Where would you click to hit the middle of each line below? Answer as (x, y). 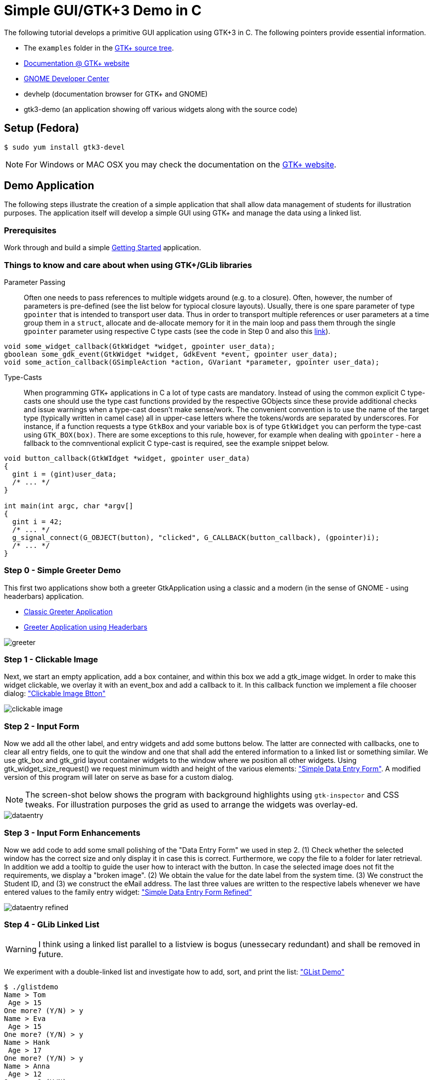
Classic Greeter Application (68, 611)
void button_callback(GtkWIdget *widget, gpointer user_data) (127, 458)
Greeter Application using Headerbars (86, 627)
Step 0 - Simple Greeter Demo (63, 570)
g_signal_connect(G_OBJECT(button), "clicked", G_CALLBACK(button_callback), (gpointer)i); (196, 537)
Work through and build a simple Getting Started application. (103, 248)
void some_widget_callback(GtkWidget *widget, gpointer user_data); (140, 346)
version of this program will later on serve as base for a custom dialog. (119, 777)
